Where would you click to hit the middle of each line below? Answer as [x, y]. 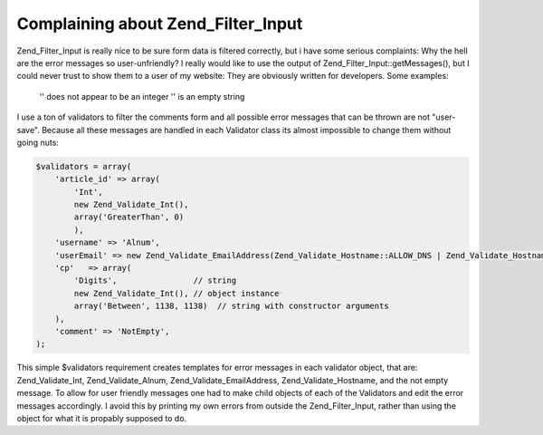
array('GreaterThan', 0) [129, 217]
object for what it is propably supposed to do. [102, 418]
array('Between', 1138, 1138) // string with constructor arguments [231, 306]
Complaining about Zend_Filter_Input [160, 24]
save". [29, 130]
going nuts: [38, 142]
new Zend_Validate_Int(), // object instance [176, 293]
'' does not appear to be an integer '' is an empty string [142, 96]
